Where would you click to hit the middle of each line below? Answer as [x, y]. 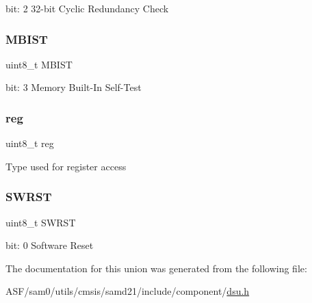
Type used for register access [66, 166]
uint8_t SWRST [41, 222]
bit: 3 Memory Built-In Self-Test [74, 87]
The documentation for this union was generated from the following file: [156, 268]
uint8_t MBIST [39, 64]
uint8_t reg [30, 143]
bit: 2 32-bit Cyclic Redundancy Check [87, 8]
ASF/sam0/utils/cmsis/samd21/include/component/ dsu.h [128, 291]
